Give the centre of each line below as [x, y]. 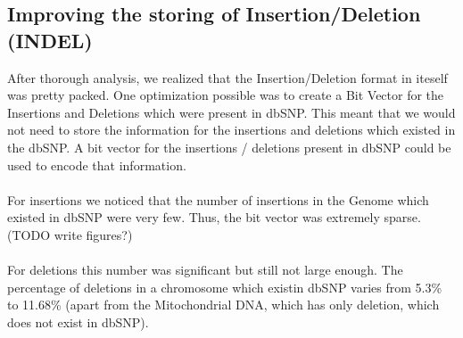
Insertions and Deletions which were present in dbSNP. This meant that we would [231, 112]
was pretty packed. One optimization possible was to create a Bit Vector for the [226, 95]
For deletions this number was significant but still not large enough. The [205, 270]
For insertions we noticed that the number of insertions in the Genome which [218, 199]
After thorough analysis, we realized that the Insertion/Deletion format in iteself [227, 77]
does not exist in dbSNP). [78, 322]
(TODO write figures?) [70, 234]
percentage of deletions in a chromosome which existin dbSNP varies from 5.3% [225, 287]
